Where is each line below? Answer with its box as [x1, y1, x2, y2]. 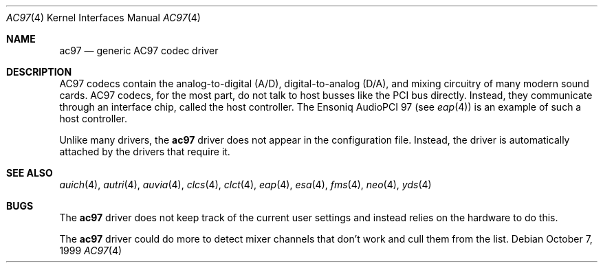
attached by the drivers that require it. [59, 146, 230, 157]
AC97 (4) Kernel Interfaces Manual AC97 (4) [6, 12, 201, 23]
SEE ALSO [6, 167, 53, 179]
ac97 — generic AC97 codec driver [59, 45, 219, 56]
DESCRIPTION [6, 66, 72, 78]
